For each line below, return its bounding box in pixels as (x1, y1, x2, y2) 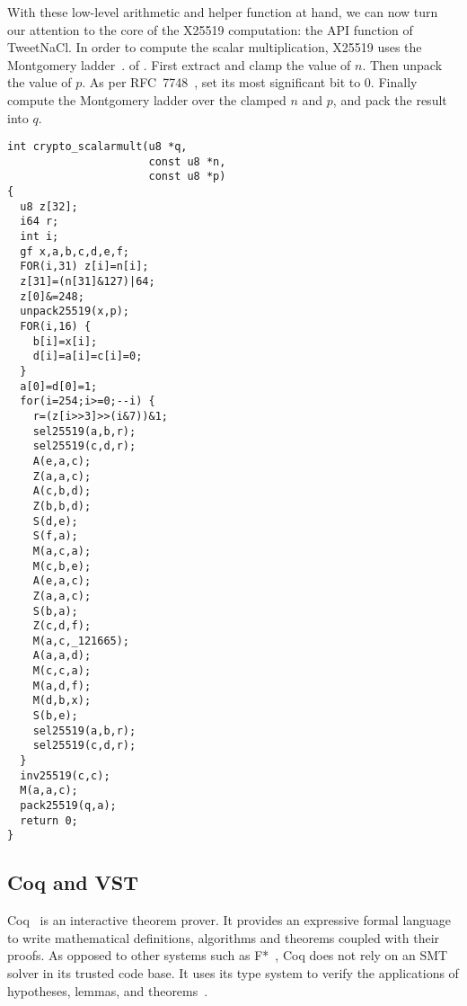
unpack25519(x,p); (20, 305, 130, 318)
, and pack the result (332, 90, 447, 109)
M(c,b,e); (32, 559, 92, 573)
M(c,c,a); (32, 664, 92, 678)
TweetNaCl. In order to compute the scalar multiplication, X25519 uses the (7, 38, 422, 57)
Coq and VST (7, 868, 139, 896)
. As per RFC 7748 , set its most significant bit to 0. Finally (82, 73, 418, 92)
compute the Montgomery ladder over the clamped (7, 90, 286, 109)
